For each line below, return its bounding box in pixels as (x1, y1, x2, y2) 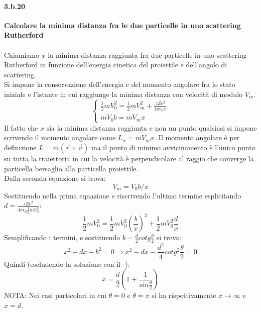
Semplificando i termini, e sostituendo (4, 232, 120, 243)
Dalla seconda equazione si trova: (4, 173, 106, 183)
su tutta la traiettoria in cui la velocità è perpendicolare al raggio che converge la (4, 153, 254, 164)
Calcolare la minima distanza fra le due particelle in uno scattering (4, 20, 241, 30)
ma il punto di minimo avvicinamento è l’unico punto (91, 142, 255, 153)
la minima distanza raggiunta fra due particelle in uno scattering (48, 49, 247, 60)
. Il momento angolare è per (154, 132, 240, 143)
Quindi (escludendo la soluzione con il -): (4, 258, 130, 269)
